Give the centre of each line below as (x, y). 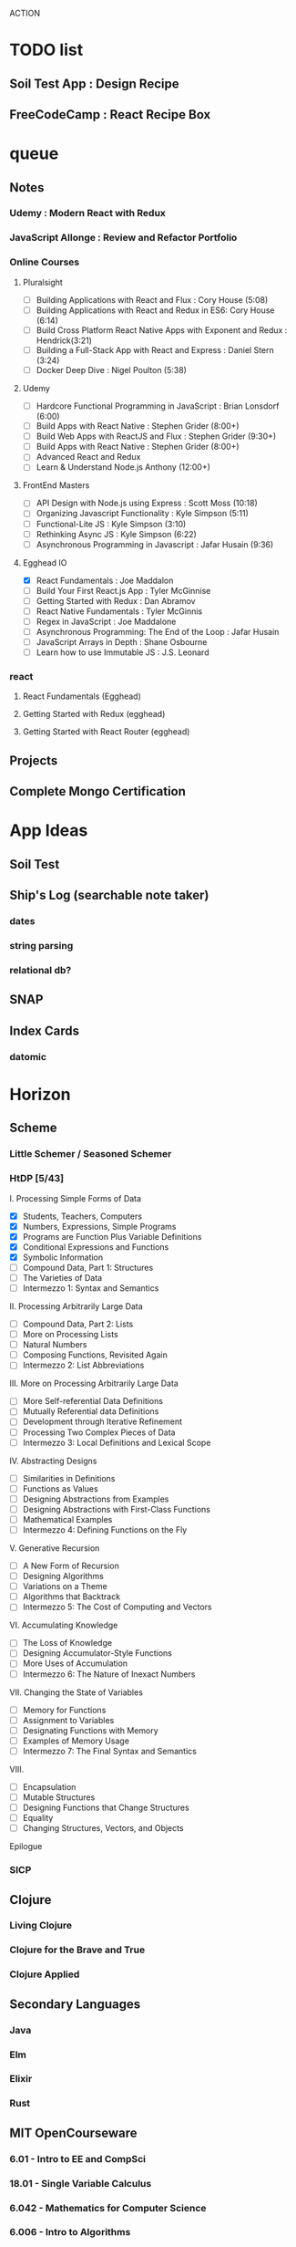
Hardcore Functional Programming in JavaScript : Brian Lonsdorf (158, 406)
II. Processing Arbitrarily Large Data (76, 1306)
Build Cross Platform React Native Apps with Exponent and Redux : (162, 330)
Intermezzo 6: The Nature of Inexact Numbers (109, 1674)
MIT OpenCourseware (74, 2133)
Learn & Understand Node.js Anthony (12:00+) (123, 467)
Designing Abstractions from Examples (96, 1499)
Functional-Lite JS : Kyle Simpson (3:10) (111, 524)
